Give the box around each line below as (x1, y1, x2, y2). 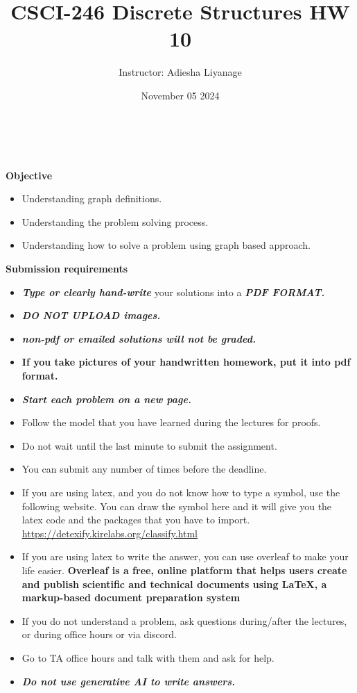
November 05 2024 (141, 88, 220, 102)
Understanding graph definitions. (21, 191, 162, 206)
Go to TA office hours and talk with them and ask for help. (21, 650, 275, 665)
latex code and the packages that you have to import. (21, 512, 250, 527)
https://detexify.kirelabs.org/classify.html (21, 525, 198, 540)
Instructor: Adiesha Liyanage (119, 65, 242, 79)
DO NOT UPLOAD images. (21, 308, 161, 323)
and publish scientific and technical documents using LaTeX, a (21, 576, 327, 591)
